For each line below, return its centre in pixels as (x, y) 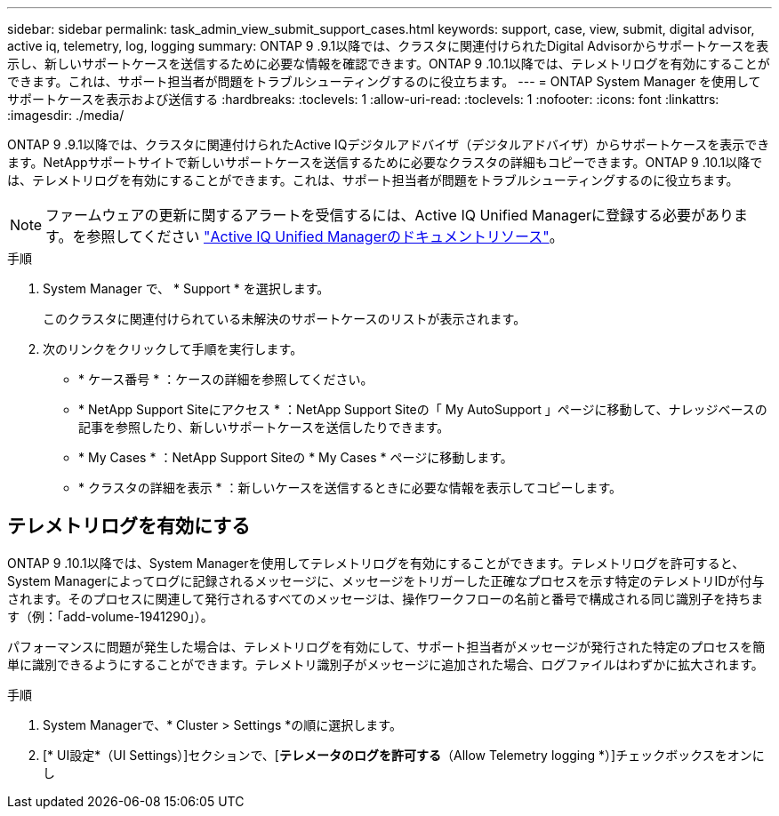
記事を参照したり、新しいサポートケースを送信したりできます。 (264, 427)
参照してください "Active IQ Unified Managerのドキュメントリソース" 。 (325, 236)
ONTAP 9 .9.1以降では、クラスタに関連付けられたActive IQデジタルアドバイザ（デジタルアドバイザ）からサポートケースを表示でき (389, 144)
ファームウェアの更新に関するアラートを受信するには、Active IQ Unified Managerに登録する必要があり (390, 215)
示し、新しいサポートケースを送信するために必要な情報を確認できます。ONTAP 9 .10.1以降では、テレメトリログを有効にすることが (389, 64)
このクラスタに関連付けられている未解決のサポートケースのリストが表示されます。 (285, 319)
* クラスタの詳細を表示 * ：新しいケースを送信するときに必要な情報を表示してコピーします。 (350, 488)
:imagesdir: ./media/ (66, 115)
